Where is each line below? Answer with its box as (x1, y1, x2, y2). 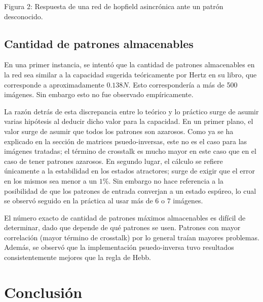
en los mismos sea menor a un (4, 175, 97, 186)
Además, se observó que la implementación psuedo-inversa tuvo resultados (4, 242, 234, 252)
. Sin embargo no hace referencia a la (108, 175, 223, 186)
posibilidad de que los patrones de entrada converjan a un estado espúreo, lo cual (4, 185, 256, 196)
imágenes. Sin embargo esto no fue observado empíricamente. (4, 89, 194, 100)
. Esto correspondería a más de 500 (128, 79, 238, 90)
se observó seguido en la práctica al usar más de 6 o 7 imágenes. (4, 195, 203, 206)
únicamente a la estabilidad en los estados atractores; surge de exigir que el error (4, 165, 255, 176)
